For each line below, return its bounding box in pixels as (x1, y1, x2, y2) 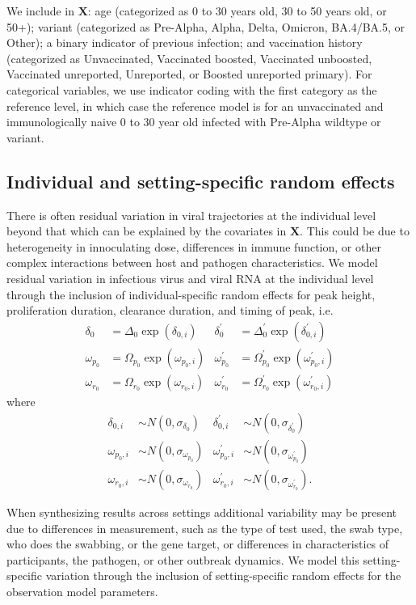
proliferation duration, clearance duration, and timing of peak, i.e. (6, 302, 334, 319)
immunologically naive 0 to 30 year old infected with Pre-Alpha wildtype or (6, 113, 381, 130)
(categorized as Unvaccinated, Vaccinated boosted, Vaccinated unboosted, (6, 49, 372, 66)
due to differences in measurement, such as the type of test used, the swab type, (6, 519, 403, 536)
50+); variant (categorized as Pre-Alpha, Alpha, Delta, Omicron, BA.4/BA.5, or (6, 18, 405, 35)
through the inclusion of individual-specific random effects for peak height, (6, 286, 376, 302)
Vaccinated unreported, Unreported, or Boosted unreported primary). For (6, 66, 372, 82)
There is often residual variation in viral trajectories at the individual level (6, 206, 376, 223)
